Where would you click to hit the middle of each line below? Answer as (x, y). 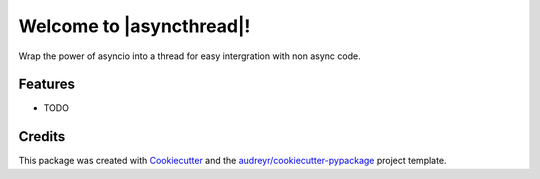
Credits (42, 136)
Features (46, 84)
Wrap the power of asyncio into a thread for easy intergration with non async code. (189, 56)
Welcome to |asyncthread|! (134, 26)
